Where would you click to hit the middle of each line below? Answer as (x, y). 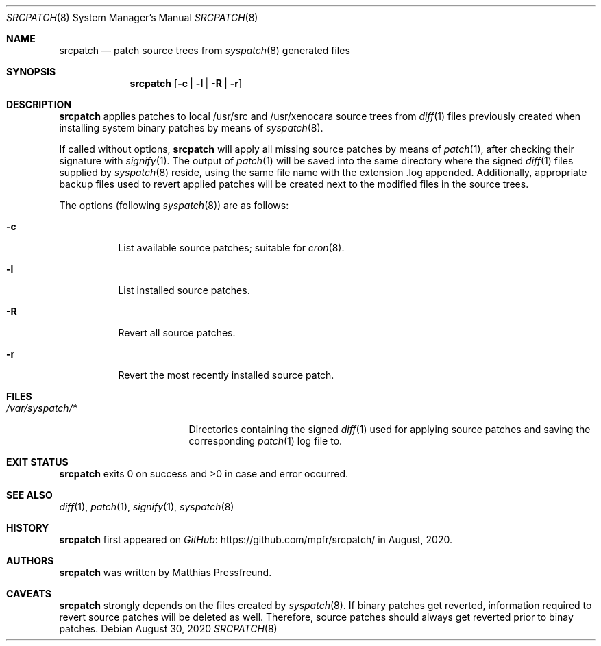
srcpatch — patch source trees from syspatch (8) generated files (205, 50)
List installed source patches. (184, 290)
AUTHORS (30, 561)
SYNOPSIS (31, 72)
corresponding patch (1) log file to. (266, 441)
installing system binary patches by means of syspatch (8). (191, 128)
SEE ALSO (29, 495)
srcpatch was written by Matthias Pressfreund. (165, 572)
